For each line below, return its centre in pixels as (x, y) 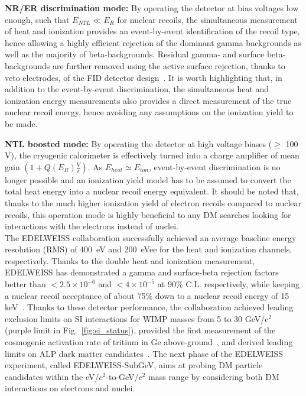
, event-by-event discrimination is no (214, 166)
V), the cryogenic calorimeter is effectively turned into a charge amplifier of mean (152, 155)
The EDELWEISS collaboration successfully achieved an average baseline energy (151, 237)
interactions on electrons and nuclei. (70, 388)
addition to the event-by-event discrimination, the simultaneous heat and (137, 89)
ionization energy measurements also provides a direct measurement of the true (148, 100)
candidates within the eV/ (52, 376)
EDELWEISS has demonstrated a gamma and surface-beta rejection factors (142, 272)
